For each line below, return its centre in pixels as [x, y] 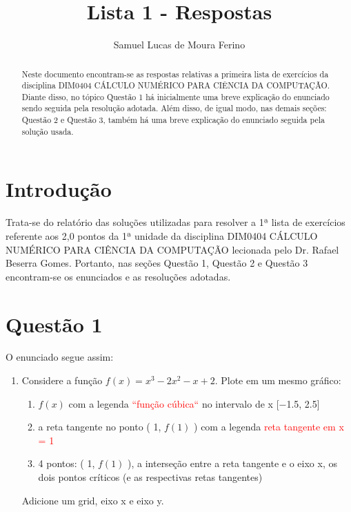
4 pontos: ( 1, [67, 463]
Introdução [59, 189]
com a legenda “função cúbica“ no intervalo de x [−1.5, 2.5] [194, 403]
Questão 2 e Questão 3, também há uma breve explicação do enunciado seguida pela [173, 120]
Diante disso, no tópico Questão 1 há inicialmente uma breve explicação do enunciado [175, 96]
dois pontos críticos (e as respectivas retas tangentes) [150, 477]
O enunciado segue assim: [60, 357]
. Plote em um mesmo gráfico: [278, 380]
